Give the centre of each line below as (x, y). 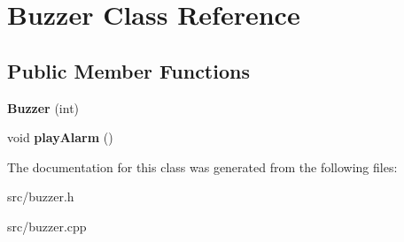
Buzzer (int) (43, 107)
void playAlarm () (60, 137)
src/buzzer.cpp (47, 226)
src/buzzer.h (41, 197)
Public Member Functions (128, 70)
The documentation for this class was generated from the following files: (202, 166)
